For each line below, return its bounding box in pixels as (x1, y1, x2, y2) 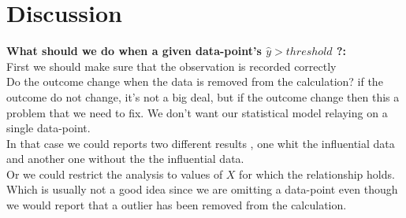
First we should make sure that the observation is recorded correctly (6, 57, 337, 74)
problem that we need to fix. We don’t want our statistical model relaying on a (6, 104, 388, 120)
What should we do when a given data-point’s (6, 42, 262, 59)
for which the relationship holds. (239, 165, 395, 182)
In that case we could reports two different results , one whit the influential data (6, 135, 395, 151)
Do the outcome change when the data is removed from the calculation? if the (6, 73, 383, 90)
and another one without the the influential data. (6, 150, 244, 167)
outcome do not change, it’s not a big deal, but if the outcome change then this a (6, 88, 400, 105)
